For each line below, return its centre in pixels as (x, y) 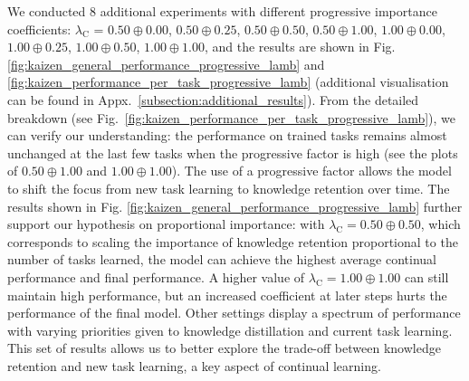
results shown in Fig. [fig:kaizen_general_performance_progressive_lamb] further (235, 206)
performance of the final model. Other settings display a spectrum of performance (234, 313)
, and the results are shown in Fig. (300, 47)
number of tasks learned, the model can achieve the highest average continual (222, 259)
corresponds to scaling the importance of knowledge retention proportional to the (233, 241)
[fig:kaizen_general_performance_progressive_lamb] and (166, 64)
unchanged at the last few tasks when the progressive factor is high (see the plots (233, 152)
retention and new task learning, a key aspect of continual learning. (194, 365)
